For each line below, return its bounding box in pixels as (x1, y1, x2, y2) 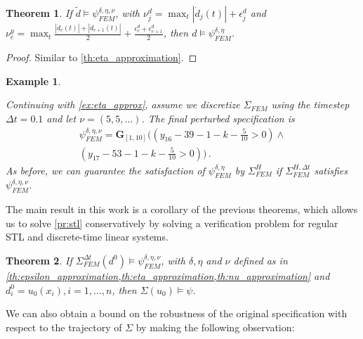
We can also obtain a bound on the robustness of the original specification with (6, 306, 348, 321)
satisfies (314, 162, 348, 177)
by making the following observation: (136, 319, 295, 334)
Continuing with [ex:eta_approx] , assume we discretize (6, 97, 240, 112)
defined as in (233, 252, 288, 267)
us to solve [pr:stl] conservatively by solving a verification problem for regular (6, 215, 338, 230)
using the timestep (271, 97, 350, 112)
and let (46, 110, 77, 125)
